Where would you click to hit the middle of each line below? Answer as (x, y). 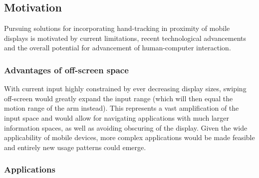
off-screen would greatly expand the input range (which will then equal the (119, 98)
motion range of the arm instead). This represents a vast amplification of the (122, 108)
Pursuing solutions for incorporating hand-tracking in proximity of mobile (117, 28)
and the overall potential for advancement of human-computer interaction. (118, 48)
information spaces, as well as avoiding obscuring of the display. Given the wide (126, 127)
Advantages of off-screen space (66, 70)
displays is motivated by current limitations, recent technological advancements (125, 38)
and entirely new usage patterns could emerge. (75, 147)
